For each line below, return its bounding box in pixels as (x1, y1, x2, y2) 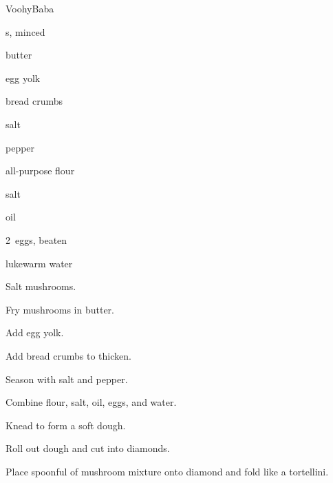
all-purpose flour (6, 163, 75, 178)
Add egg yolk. (6, 325, 64, 340)
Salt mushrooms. (6, 279, 76, 294)
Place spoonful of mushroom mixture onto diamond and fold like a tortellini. (6, 464, 329, 478)
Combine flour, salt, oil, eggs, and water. (6, 395, 177, 409)
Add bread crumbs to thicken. (6, 348, 131, 362)
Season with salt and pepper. (6, 371, 128, 386)
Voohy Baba (6, 1, 54, 15)
